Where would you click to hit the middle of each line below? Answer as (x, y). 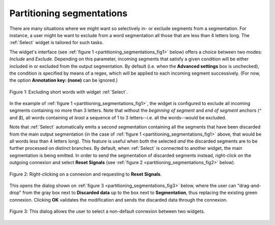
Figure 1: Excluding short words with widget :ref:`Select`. (69, 92)
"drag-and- (249, 185)
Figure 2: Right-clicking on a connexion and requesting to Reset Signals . (86, 174)
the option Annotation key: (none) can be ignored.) (64, 80)
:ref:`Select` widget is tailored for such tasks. (57, 43)
